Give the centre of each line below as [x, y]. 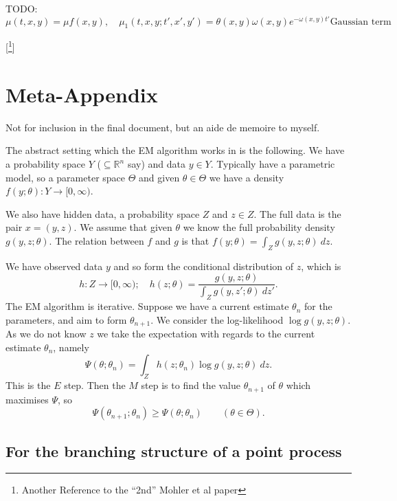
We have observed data [54, 266]
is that [195, 241]
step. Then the [95, 385]
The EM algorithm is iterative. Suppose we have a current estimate [147, 306]
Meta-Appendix [82, 94]
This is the [28, 385]
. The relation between [97, 241]
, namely [71, 347]
